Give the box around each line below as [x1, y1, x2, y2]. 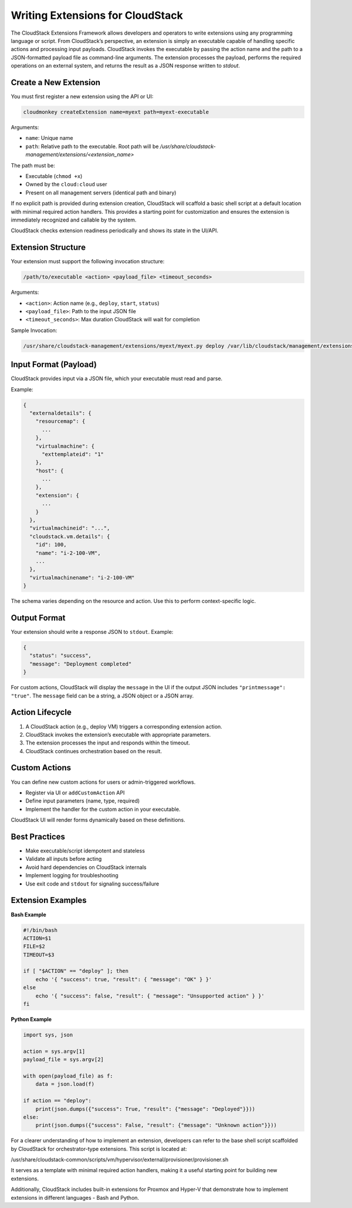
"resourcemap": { [35, 418, 86, 425]
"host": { [35, 467, 64, 474]
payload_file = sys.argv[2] [23, 1056, 104, 1063]
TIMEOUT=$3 [23, 951, 55, 958]
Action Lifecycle [11, 707, 72, 717]
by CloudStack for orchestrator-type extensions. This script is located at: [11, 1145, 187, 1152]
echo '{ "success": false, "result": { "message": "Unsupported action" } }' [35, 992, 265, 999]
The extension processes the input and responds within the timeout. [25, 739, 191, 746]
